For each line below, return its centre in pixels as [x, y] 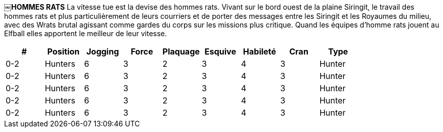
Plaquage [181, 51]
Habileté [259, 51]
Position [63, 51]
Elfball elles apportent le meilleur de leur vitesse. [86, 33]
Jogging [103, 51]
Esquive [220, 51]
